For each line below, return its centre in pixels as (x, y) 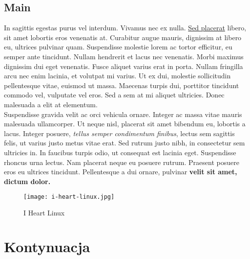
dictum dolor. (27, 181)
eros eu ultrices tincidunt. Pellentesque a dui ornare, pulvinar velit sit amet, (121, 172)
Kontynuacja (47, 246)
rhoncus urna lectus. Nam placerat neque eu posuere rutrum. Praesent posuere (122, 162)
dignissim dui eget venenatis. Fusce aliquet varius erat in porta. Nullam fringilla (124, 66)
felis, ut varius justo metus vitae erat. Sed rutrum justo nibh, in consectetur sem (125, 143)
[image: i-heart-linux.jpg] (69, 197)
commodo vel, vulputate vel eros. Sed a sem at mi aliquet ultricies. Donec (114, 95)
